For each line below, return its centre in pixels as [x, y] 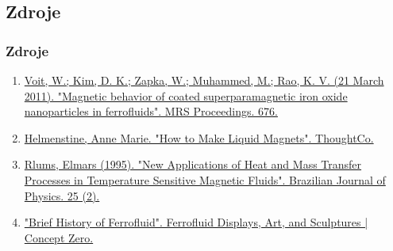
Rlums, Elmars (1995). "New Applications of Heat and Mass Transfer [193, 164]
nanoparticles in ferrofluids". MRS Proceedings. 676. [151, 111]
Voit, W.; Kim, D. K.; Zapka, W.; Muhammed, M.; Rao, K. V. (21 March [204, 80]
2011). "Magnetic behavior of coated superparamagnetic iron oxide [186, 95]
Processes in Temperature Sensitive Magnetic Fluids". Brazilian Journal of [205, 179]
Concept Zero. [59, 237]
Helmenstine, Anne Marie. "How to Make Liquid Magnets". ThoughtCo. [199, 137]
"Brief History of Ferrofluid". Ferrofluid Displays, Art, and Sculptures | [196, 222]
